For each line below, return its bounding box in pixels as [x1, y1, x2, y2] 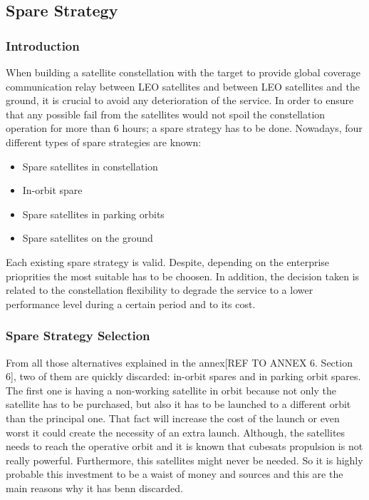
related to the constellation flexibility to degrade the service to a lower [6, 282, 313, 297]
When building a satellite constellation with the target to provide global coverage [6, 65, 361, 79]
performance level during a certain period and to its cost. [6, 296, 256, 311]
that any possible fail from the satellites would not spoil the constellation [6, 106, 326, 121]
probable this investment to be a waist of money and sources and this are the [6, 466, 343, 481]
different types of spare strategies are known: [6, 134, 202, 149]
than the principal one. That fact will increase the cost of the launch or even [6, 410, 340, 425]
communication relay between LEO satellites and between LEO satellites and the [6, 78, 360, 93]
